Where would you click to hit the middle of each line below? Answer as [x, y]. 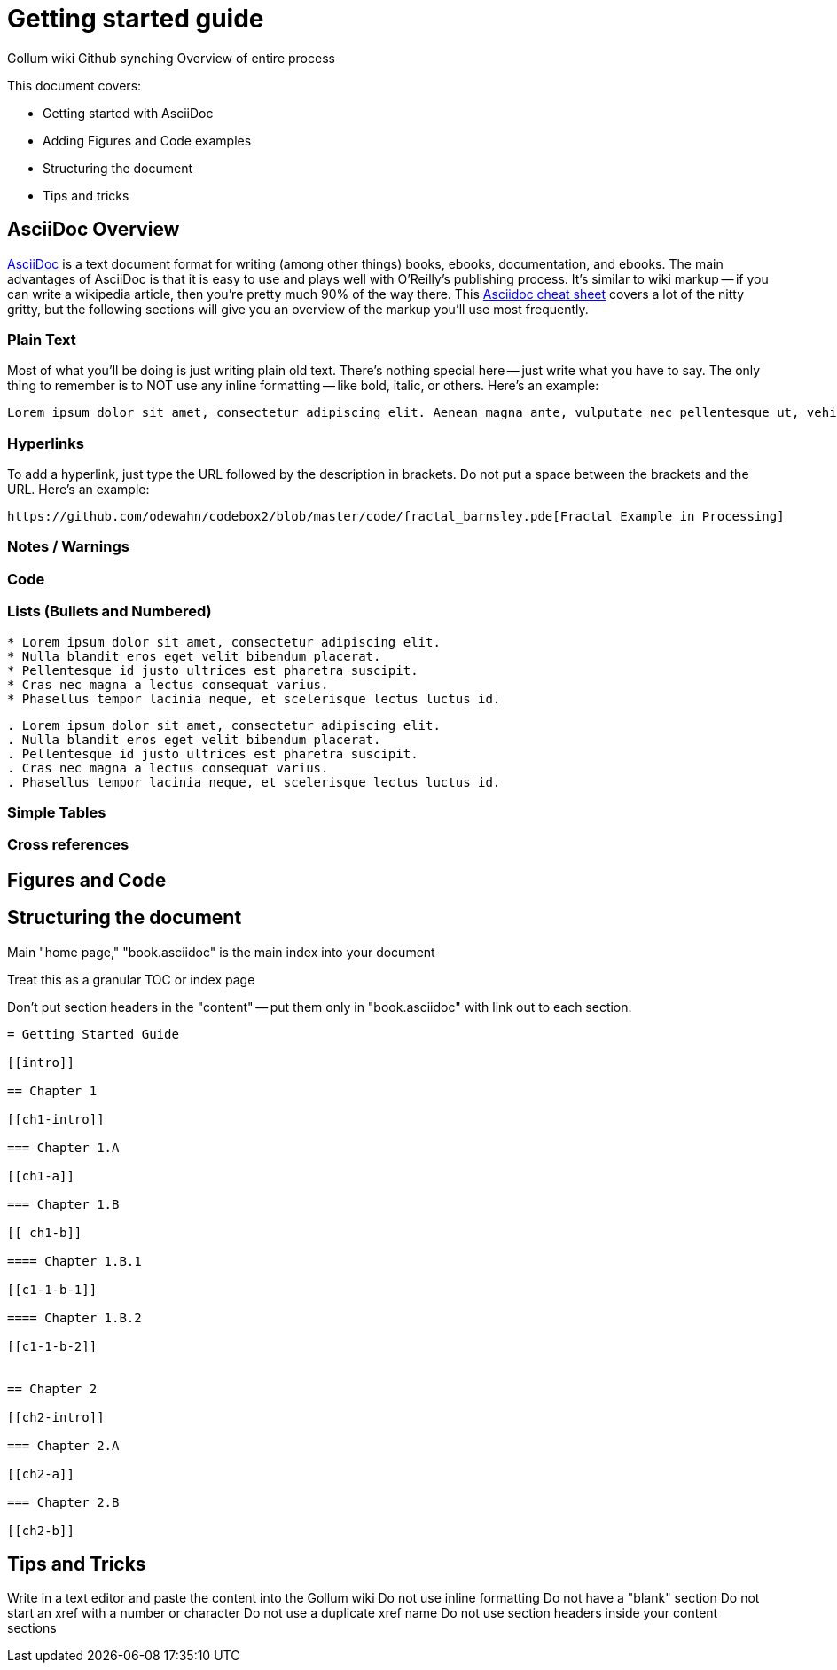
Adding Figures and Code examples [147, 140]
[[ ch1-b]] [45, 1232]
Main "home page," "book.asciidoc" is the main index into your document [221, 952]
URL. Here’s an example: [78, 490]
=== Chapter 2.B [63, 1502]
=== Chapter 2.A [63, 1445]
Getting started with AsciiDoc [128, 113]
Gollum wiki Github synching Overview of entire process [171, 58]
